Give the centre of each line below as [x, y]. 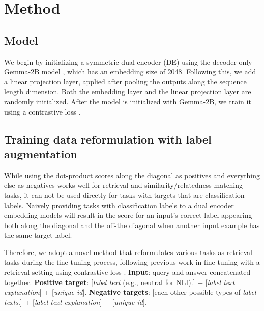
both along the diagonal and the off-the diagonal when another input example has [132, 225]
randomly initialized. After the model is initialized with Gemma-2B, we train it [128, 101]
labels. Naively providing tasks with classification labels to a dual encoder [119, 205]
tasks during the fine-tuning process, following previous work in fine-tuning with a [132, 262]
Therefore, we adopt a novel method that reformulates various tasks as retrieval [128, 252]
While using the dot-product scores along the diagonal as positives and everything [132, 175]
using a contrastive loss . [42, 111]
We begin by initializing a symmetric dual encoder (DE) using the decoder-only [128, 61]
